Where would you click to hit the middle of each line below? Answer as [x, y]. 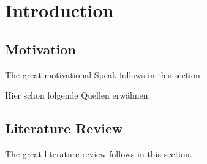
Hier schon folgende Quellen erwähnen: [78, 95]
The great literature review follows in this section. [99, 153]
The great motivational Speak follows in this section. [104, 74]
